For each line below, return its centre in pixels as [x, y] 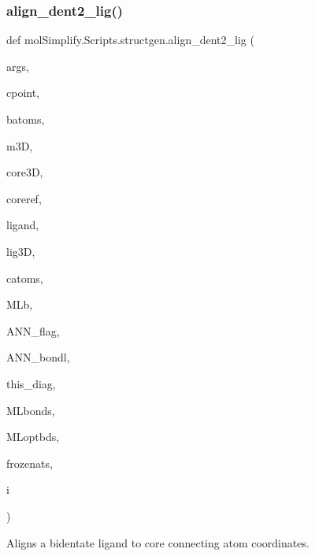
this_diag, [31, 383]
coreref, [24, 198]
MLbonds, [31, 410]
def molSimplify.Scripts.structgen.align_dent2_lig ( [130, 40]
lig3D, [21, 251]
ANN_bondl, [38, 357]
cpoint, [23, 93]
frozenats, [30, 463]
